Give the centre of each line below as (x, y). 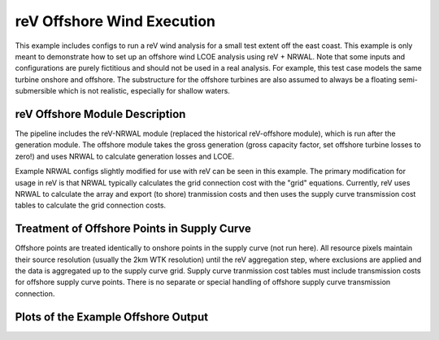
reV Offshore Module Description (100, 114)
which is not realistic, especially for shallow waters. (144, 91)
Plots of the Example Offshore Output (112, 317)
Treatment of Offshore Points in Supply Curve (133, 229)
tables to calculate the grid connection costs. (91, 205)
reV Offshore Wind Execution (115, 21)
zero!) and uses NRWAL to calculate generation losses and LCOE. (125, 156)
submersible (36, 91)
